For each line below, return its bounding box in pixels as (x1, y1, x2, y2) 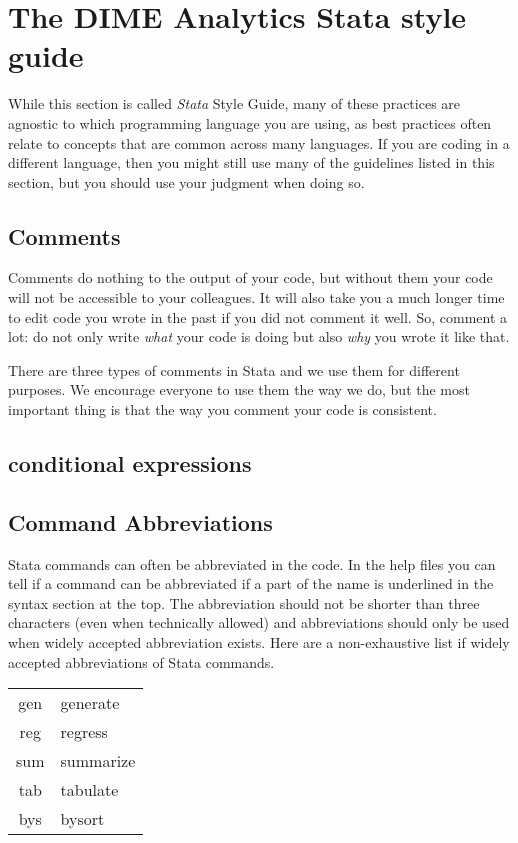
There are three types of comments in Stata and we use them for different (8, 359, 460, 380)
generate (60, 691, 120, 715)
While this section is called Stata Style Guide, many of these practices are (8, 93, 461, 114)
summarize (60, 749, 136, 773)
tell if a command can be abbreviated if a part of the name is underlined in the (8, 573, 494, 594)
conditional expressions (8, 448, 252, 479)
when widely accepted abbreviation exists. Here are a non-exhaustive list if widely (8, 632, 510, 652)
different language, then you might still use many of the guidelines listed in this (8, 152, 495, 173)
